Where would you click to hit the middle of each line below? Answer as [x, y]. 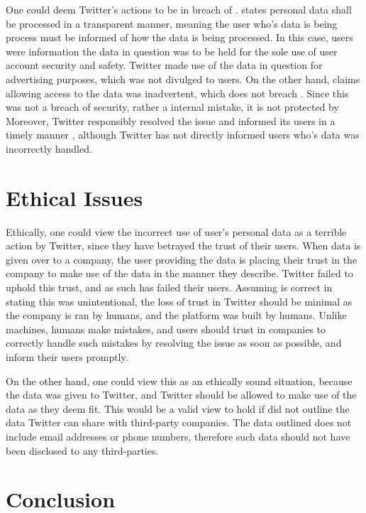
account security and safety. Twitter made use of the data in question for [164, 65]
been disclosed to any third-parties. [82, 450]
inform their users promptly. [67, 357]
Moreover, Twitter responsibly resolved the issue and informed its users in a [171, 120]
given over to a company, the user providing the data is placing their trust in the [182, 259]
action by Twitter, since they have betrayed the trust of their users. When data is [183, 245]
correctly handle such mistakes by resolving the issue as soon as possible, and [174, 343]
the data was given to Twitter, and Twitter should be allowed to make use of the [181, 395]
